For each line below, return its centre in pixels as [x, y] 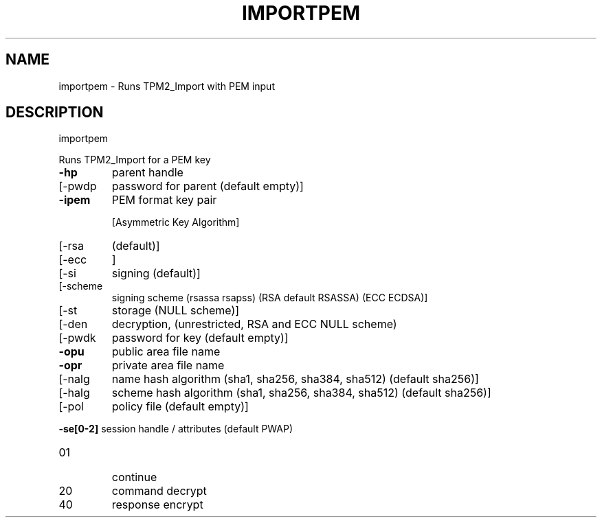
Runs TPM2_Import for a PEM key [135, 160]
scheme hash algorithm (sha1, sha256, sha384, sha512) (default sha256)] [301, 393]
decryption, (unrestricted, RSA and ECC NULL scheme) [254, 324]
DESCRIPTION [55, 113]
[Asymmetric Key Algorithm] [176, 222]
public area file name [166, 352]
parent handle [147, 173]
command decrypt [159, 491]
